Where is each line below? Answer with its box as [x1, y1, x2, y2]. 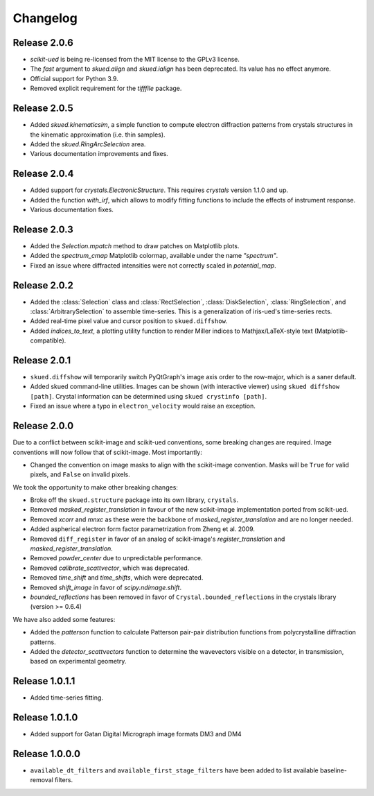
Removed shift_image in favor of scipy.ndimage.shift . [30, 583, 182, 591]
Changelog [12, 10, 78, 26]
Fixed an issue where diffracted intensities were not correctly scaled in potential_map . [30, 261, 276, 270]
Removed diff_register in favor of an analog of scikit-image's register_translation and [30, 535, 285, 543]
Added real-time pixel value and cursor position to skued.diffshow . [30, 317, 228, 325]
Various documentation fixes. [30, 205, 114, 214]
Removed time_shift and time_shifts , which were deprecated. [30, 573, 204, 582]
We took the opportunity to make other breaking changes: [12, 483, 178, 492]
